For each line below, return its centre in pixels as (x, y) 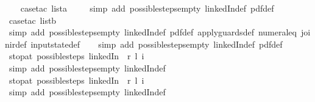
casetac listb (33, 20)
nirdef (16, 44)
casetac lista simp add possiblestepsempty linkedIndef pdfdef (147, 8)
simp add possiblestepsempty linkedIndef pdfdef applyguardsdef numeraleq (153, 32)
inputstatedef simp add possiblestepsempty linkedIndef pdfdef (157, 44)
